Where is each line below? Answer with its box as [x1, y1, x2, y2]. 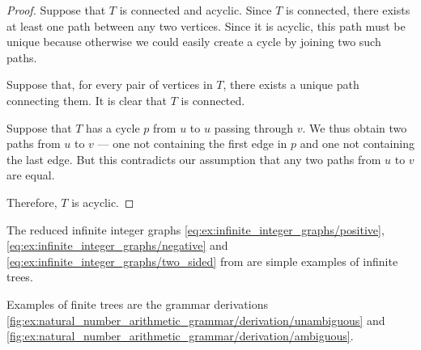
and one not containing [300, 135, 415, 152]
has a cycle [86, 119, 140, 136]
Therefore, [6, 193, 57, 210]
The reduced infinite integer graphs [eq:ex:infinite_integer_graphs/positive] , [6, 221, 385, 238]
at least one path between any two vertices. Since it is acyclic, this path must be [6, 17, 406, 34]
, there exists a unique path [223, 76, 359, 93]
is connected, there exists [286, 2, 410, 18]
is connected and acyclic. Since [119, 2, 272, 18]
